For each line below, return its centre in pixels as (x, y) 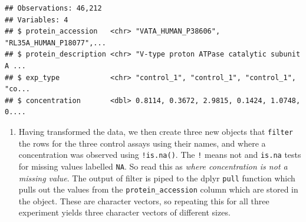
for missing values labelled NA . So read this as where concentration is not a (153, 166)
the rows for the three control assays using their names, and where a (142, 143)
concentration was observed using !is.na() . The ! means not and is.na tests (160, 155)
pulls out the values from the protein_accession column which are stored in (158, 189)
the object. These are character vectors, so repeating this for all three (144, 201)
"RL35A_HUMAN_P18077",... (55, 43)
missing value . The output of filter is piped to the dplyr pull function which (157, 178)
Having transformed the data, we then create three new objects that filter (156, 131)
